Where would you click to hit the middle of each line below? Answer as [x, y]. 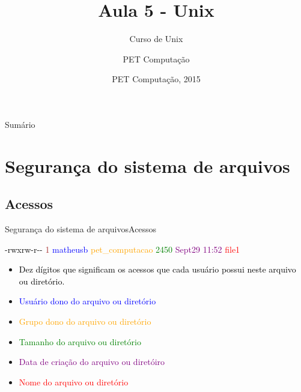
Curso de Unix [156, 39]
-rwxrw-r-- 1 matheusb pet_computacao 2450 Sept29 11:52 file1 [123, 249]
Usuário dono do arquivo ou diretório [87, 301]
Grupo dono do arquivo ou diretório [85, 321]
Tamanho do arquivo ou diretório [80, 341]
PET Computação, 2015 [156, 79]
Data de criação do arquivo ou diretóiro [92, 362]
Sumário [20, 124]
